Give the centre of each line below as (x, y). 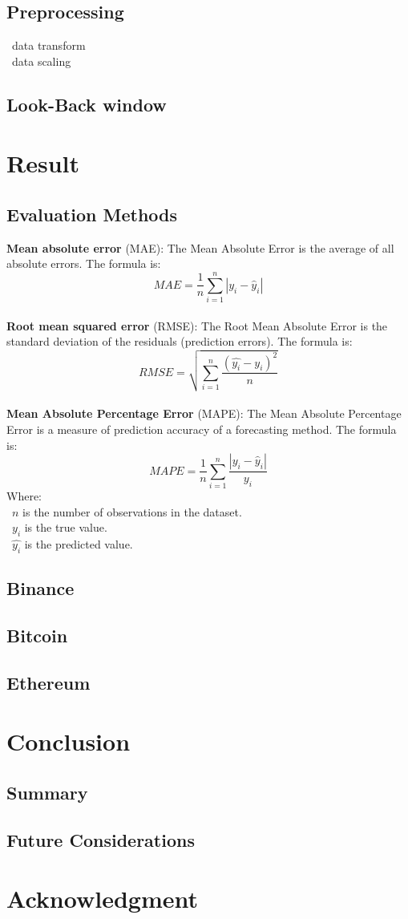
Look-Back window (87, 104)
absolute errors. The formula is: (84, 263)
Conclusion (69, 741)
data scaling (41, 61)
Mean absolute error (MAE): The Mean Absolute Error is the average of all (200, 247)
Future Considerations (101, 839)
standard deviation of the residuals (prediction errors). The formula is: (180, 341)
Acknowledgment (102, 899)
